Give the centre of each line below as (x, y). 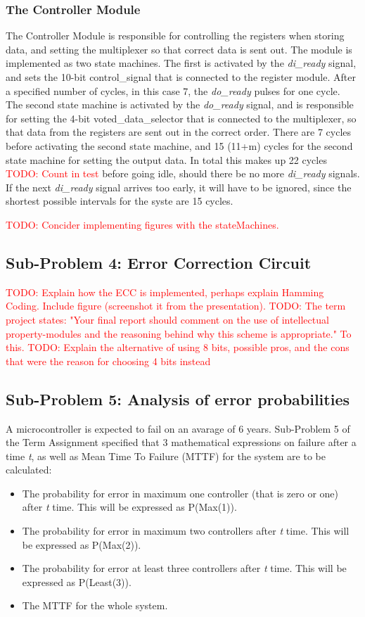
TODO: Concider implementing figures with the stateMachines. (142, 224)
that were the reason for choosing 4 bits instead (108, 361)
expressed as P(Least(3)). (77, 581)
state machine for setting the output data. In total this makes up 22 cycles (166, 159)
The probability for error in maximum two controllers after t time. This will (186, 531)
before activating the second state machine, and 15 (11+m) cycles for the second (179, 145)
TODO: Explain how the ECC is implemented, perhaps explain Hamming (165, 292)
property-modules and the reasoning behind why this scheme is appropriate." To (179, 333)
